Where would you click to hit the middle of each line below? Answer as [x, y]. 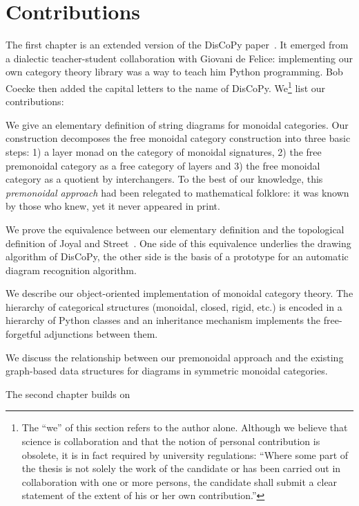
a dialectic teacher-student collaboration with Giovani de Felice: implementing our [179, 58]
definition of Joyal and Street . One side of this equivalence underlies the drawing [178, 243]
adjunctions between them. [101, 334]
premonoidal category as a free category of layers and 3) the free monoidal [163, 165]
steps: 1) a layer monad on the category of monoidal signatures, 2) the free [164, 151]
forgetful [23, 334]
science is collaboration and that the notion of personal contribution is [171, 441]
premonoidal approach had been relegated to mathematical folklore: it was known [177, 192]
